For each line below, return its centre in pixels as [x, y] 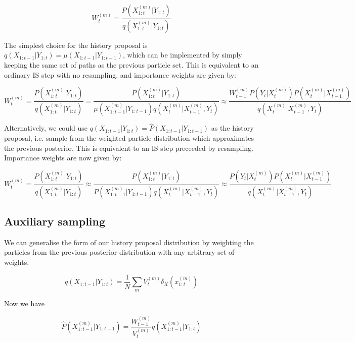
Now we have [25, 303]
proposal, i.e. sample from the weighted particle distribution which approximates [129, 137]
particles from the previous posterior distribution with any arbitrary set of [119, 252]
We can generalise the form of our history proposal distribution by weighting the [129, 242]
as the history [232, 128]
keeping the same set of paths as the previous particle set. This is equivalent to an [131, 65]
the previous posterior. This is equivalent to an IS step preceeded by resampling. [129, 148]
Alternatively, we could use [46, 128]
